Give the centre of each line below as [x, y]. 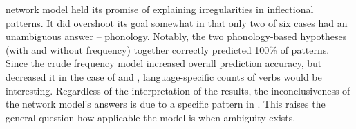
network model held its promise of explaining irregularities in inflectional [160, 9]
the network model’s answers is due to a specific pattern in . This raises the [166, 104]
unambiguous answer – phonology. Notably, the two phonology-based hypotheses [176, 36]
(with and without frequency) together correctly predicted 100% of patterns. [168, 49]
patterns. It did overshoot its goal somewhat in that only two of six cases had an [177, 22]
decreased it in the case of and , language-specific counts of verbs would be [164, 76]
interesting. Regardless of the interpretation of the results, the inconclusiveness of [178, 90]
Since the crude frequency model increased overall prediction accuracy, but [164, 63]
